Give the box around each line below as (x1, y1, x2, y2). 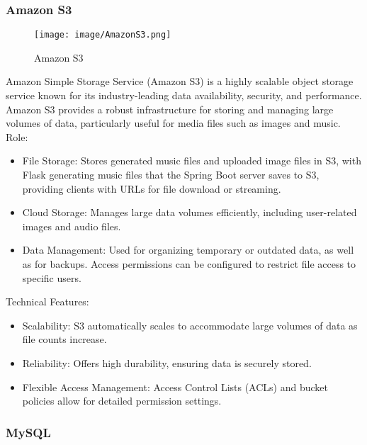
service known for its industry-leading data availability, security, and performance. (6, 88, 362, 103)
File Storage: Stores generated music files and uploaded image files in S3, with (22, 153, 361, 168)
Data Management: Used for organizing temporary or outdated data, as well (22, 242, 354, 257)
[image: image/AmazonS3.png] (34, 30, 171, 40)
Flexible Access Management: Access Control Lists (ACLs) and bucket (22, 379, 328, 394)
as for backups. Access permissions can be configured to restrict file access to (22, 257, 356, 271)
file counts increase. (22, 332, 107, 347)
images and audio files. (22, 218, 121, 233)
